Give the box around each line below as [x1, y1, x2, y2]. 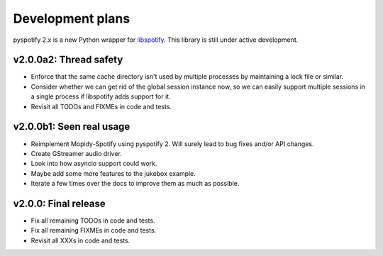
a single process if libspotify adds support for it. [30, 92, 171, 101]
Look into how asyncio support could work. [30, 160, 157, 168]
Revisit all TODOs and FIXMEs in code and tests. [30, 102, 172, 111]
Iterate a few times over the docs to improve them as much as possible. [30, 179, 240, 188]
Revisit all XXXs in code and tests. [30, 236, 131, 245]
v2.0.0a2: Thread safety [13, 54, 123, 66]
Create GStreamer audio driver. [30, 149, 122, 157]
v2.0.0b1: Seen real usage [13, 121, 131, 133]
